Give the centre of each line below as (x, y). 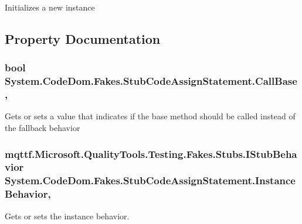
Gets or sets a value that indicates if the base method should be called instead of (150, 116)
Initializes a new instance (50, 7)
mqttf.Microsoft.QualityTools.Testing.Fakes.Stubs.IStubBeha (151, 154)
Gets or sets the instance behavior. (67, 216)
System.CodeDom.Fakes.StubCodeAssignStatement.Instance (150, 180)
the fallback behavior (43, 128)
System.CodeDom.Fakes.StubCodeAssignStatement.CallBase (151, 81)
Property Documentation (83, 38)
